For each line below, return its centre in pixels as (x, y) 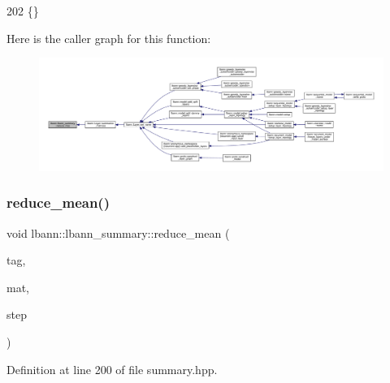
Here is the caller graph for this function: (109, 38)
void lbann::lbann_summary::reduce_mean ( (118, 232)
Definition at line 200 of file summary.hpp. (112, 369)
